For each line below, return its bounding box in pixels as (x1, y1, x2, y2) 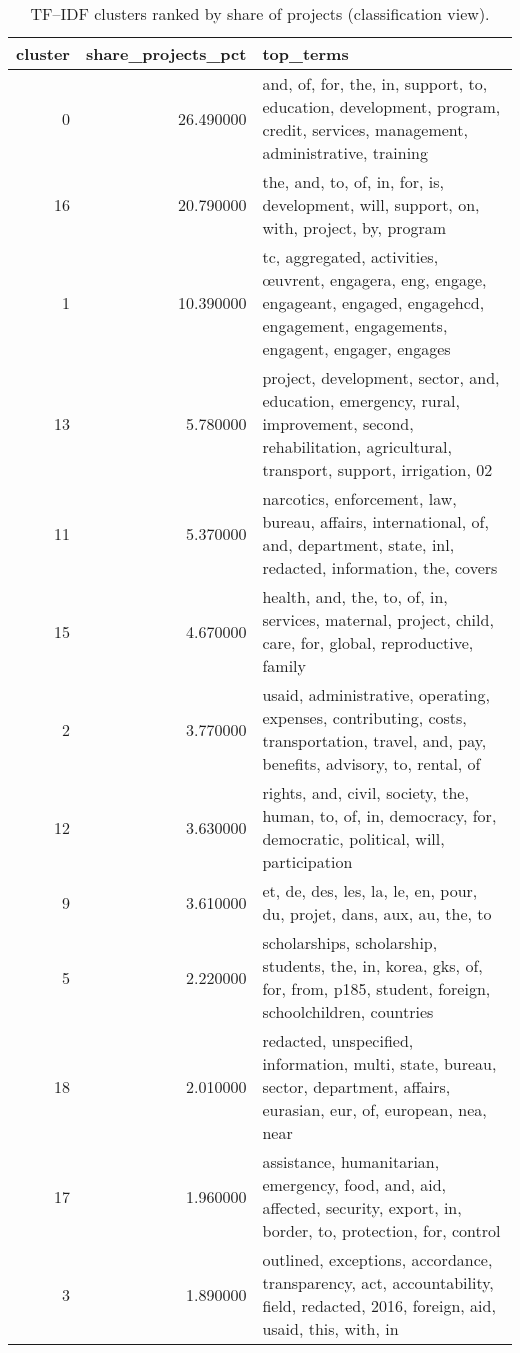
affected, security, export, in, (262, 1196, 462, 1219)
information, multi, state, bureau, (262, 1052, 497, 1075)
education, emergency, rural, (262, 389, 460, 412)
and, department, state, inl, (262, 533, 455, 556)
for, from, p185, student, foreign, (262, 977, 491, 1000)
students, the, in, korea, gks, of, (262, 954, 483, 977)
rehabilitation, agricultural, (262, 435, 452, 458)
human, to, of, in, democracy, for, (262, 804, 497, 827)
